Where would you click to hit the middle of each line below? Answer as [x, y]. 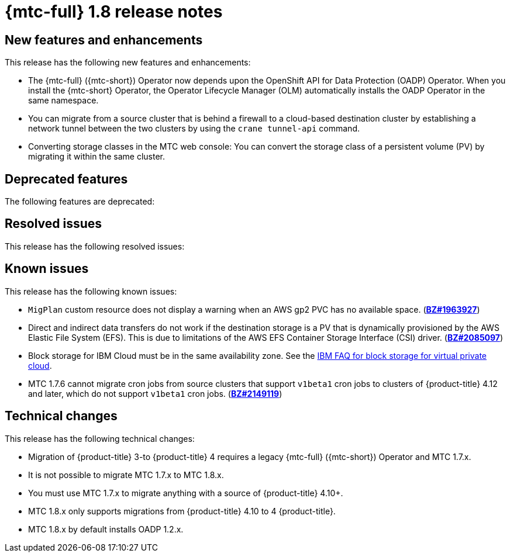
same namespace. [63, 101]
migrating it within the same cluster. [97, 157]
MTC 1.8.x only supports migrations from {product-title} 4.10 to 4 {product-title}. [182, 511]
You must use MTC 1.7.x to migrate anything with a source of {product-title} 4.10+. [186, 493]
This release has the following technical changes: [100, 438]
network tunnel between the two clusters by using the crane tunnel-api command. [194, 129]
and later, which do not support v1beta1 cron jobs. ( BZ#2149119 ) [155, 393]
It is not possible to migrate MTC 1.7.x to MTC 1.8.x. [126, 475]
